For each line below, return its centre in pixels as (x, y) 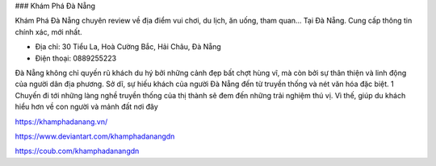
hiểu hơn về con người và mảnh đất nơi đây (87, 107)
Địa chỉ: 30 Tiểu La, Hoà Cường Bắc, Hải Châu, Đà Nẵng (128, 47)
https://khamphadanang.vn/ (61, 122)
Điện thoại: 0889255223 (76, 58)
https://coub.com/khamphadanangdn (77, 151)
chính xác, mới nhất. (48, 31)
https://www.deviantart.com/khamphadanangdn (95, 136)
